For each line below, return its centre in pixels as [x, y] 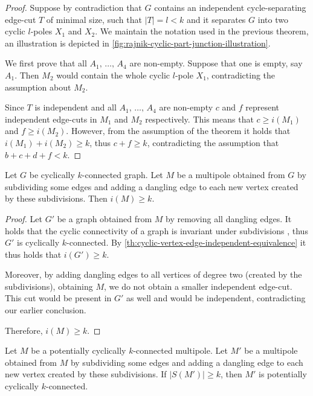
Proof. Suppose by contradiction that [73, 7]
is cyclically [38, 242]
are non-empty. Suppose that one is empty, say [216, 63]
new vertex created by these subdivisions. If [86, 374]
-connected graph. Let [122, 175]
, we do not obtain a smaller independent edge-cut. [198, 286]
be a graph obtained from [105, 218]
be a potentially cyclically [79, 350]
